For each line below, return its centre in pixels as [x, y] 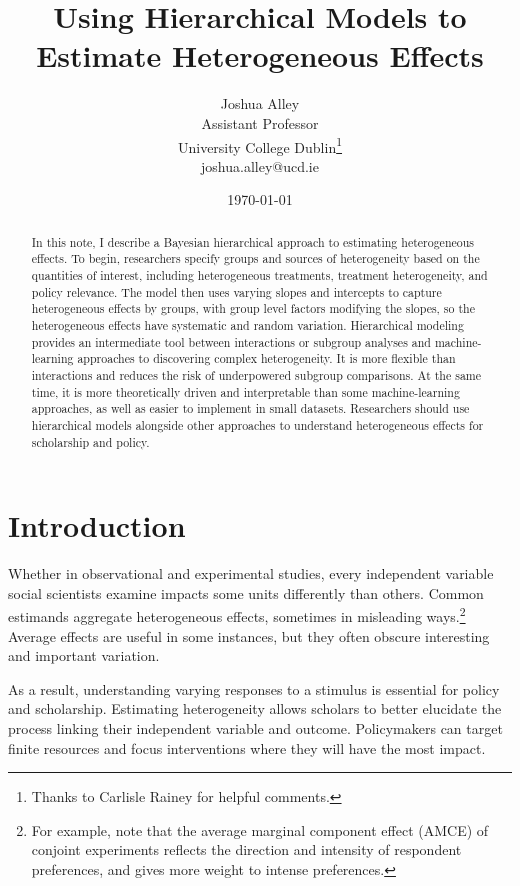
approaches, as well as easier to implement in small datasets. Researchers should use [250, 408]
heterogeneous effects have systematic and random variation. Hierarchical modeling [247, 325]
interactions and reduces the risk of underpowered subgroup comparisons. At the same [256, 374]
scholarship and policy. [90, 441]
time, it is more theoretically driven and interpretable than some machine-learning [245, 391]
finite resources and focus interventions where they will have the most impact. [247, 747]
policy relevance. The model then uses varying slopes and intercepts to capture [236, 291]
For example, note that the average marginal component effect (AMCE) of [260, 829]
